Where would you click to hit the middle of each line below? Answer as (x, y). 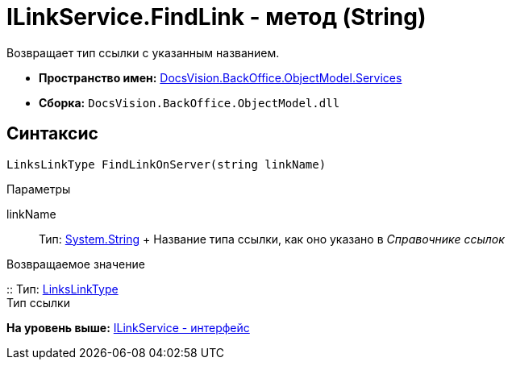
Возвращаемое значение (76, 264)
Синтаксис (52, 134)
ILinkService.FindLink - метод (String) (216, 17)
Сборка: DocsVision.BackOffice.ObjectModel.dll (189, 102)
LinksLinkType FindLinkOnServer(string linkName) (167, 164)
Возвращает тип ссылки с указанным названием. (143, 52)
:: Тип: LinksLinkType (62, 289)
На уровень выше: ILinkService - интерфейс (128, 327)
